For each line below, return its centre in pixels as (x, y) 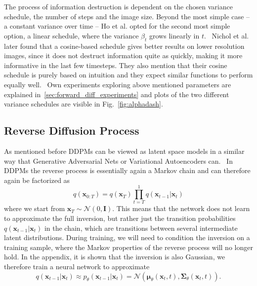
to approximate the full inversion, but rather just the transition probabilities (120, 218)
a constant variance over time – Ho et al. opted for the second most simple (117, 26)
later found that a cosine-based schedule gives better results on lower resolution (124, 46)
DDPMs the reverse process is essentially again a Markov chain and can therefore (127, 170)
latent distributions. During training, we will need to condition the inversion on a (127, 237)
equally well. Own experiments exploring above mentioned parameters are (118, 84)
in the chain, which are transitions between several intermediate (141, 228)
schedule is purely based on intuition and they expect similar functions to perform (128, 75)
